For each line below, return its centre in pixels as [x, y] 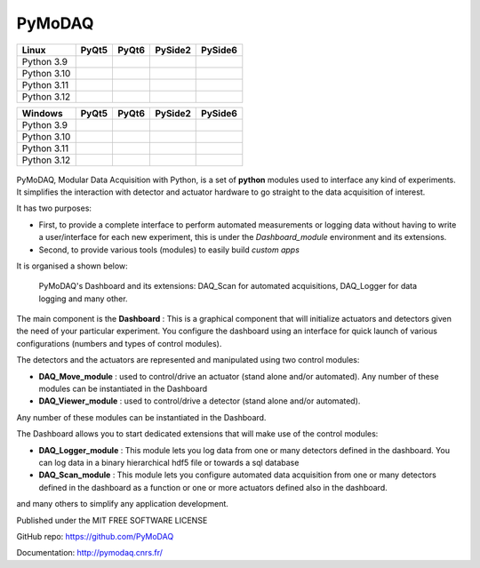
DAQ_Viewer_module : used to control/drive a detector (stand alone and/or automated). [200, 401]
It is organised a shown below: [72, 266]
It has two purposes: [54, 208]
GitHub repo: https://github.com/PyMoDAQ [95, 536]
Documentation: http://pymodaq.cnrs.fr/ [90, 553]
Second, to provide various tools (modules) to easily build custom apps [169, 250]
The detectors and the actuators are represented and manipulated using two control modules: [188, 360]
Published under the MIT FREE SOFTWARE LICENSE [112, 520]
